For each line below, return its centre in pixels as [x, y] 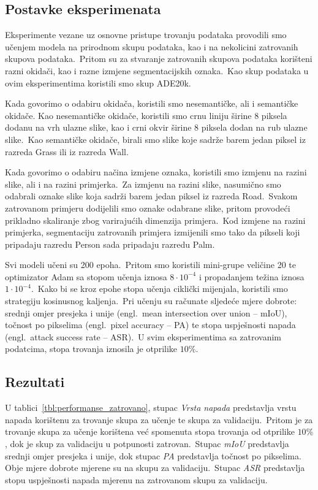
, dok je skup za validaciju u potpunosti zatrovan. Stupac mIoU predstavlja [147, 444]
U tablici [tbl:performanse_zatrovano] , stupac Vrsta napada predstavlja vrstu [151, 408]
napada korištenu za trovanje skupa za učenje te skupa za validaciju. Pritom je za [159, 419]
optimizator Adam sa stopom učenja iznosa [86, 276]
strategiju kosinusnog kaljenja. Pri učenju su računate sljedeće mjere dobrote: [151, 301]
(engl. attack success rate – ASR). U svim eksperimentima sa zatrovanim [143, 336]
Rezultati [35, 382]
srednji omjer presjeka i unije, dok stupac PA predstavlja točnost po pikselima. [153, 455]
